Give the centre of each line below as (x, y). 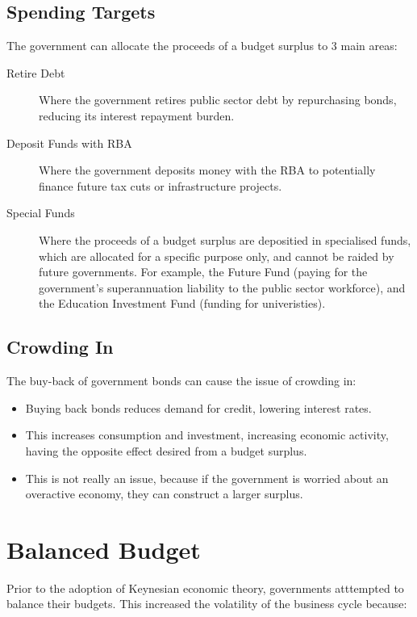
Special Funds (41, 213)
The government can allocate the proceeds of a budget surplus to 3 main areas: (202, 46)
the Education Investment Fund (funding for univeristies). (182, 303)
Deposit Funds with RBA (69, 143)
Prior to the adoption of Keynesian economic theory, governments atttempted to (205, 588)
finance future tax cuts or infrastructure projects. (161, 185)
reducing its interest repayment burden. (137, 115)
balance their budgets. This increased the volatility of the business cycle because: (207, 604)
